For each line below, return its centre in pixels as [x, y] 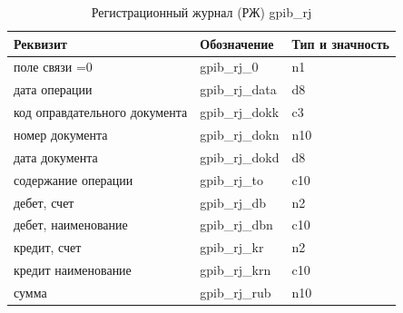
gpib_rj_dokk [240, 112]
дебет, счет [44, 202]
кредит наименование [73, 270]
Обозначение [237, 43]
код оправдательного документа [101, 112]
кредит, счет [48, 247]
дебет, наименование [71, 225]
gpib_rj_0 [229, 67]
